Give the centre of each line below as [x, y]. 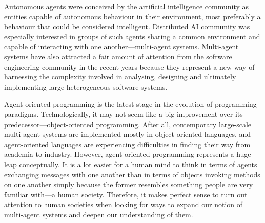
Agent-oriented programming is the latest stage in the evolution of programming [130, 104]
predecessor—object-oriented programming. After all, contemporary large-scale [128, 124]
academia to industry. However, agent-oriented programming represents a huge [128, 154]
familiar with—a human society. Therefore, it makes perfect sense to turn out [126, 194]
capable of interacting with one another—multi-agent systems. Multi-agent [121, 46]
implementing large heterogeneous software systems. [86, 86]
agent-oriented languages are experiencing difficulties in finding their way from [127, 144]
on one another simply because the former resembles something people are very [129, 184]
